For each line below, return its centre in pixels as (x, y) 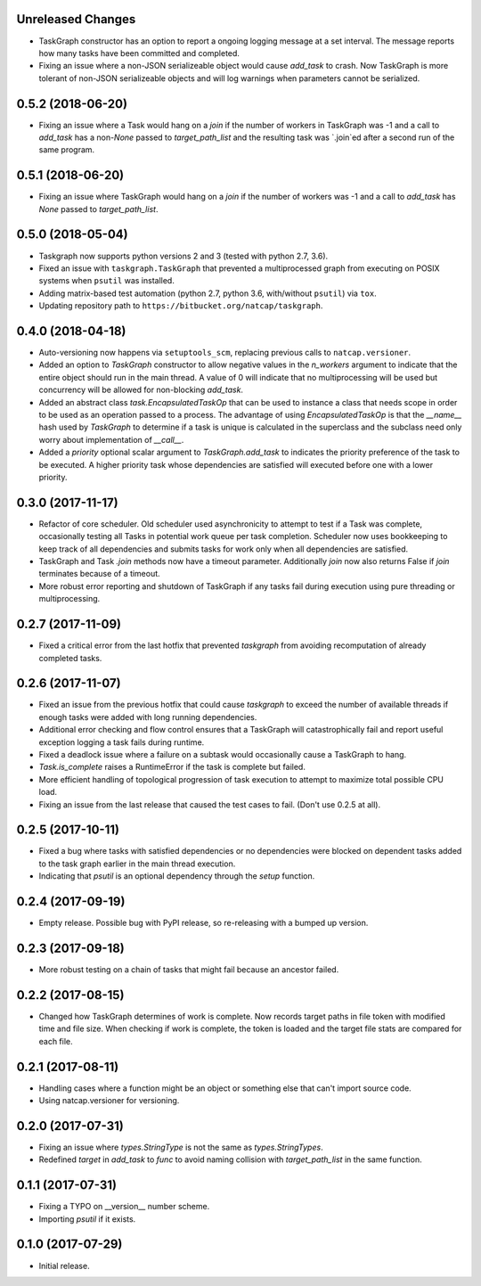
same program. (67, 150)
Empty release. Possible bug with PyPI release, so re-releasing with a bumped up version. (204, 923)
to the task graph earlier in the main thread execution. (137, 864)
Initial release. (64, 1266)
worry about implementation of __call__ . (111, 439)
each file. (56, 1041)
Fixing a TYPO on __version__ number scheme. (124, 1207)
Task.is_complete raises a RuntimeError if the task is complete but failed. (172, 767)
